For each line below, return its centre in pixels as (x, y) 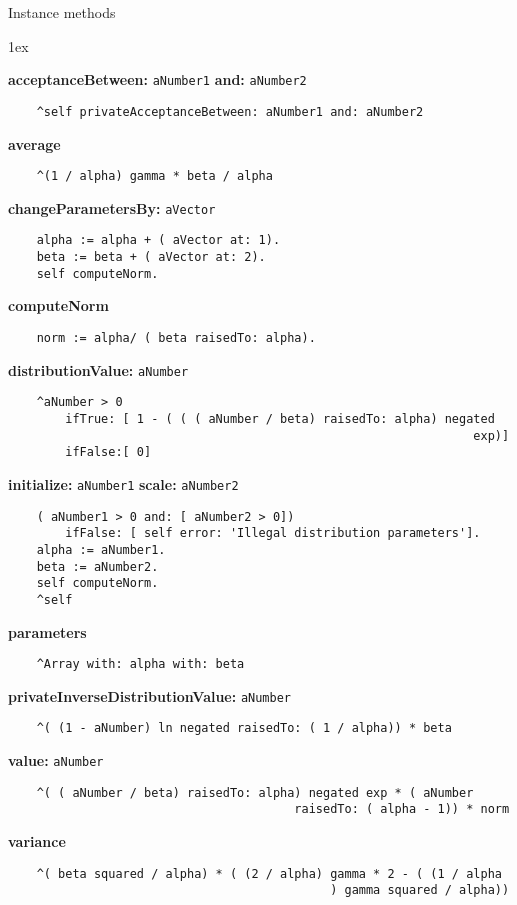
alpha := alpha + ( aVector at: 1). (158, 240)
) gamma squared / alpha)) (420, 890)
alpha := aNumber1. (101, 549)
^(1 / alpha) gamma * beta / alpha (154, 176)
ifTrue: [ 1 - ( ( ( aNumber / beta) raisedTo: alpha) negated (280, 418)
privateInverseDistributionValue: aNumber (150, 695)
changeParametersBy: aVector (112, 207)
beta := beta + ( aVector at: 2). (151, 257)
